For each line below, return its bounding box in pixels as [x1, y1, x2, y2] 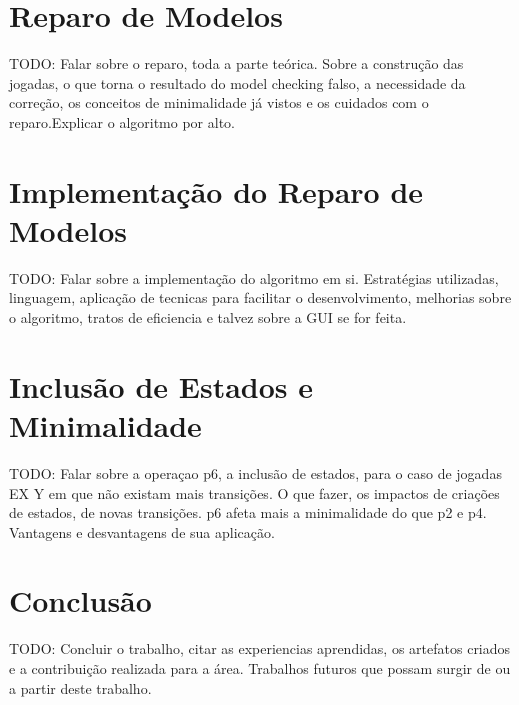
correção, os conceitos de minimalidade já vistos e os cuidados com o [9, 92, 429, 113]
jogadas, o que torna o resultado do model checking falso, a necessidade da [9, 72, 466, 93]
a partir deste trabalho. [9, 677, 152, 698]
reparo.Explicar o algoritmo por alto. [9, 111, 235, 132]
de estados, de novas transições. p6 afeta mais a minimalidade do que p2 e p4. [9, 502, 487, 523]
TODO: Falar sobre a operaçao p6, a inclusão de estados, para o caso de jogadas [9, 462, 502, 483]
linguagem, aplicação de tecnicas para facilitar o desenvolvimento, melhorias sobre [9, 287, 512, 308]
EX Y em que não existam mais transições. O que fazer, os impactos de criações [9, 482, 500, 503]
